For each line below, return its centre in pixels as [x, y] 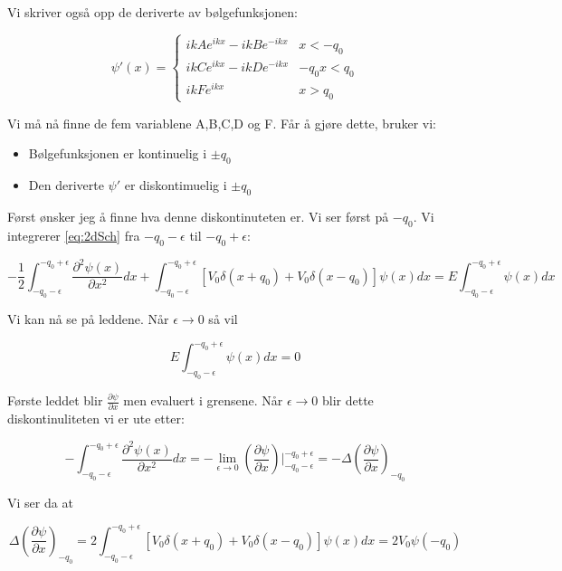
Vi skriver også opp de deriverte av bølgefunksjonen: [152, 12]
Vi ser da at [40, 502]
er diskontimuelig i [176, 185]
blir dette [348, 400]
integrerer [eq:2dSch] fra [74, 235]
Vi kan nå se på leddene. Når [88, 319]
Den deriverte [66, 185]
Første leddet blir [55, 400]
